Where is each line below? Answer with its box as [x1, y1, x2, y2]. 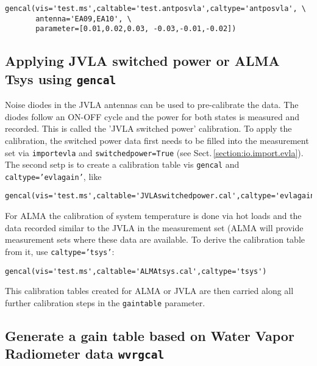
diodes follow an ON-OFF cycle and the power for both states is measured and [5, 110, 300, 123]
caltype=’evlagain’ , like [5, 170, 102, 182]
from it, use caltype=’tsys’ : [5, 245, 115, 257]
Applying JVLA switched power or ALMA [5, 51, 280, 70]
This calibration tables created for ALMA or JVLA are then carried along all [5, 284, 294, 297]
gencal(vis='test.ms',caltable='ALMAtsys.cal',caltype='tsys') [5, 267, 267, 276]
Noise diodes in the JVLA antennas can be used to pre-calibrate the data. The [5, 98, 299, 111]
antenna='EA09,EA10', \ [35, 14, 132, 23]
